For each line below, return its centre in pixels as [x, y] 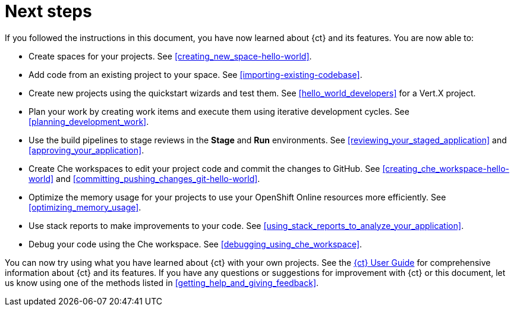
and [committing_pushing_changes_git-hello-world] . [158, 178]
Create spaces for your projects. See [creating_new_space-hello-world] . [170, 56]
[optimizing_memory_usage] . [85, 207]
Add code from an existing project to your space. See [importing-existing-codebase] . [195, 74]
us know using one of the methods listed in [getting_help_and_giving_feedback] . [162, 282]
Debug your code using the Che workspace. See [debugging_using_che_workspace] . [195, 244]
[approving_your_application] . [86, 150]
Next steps [48, 11]
